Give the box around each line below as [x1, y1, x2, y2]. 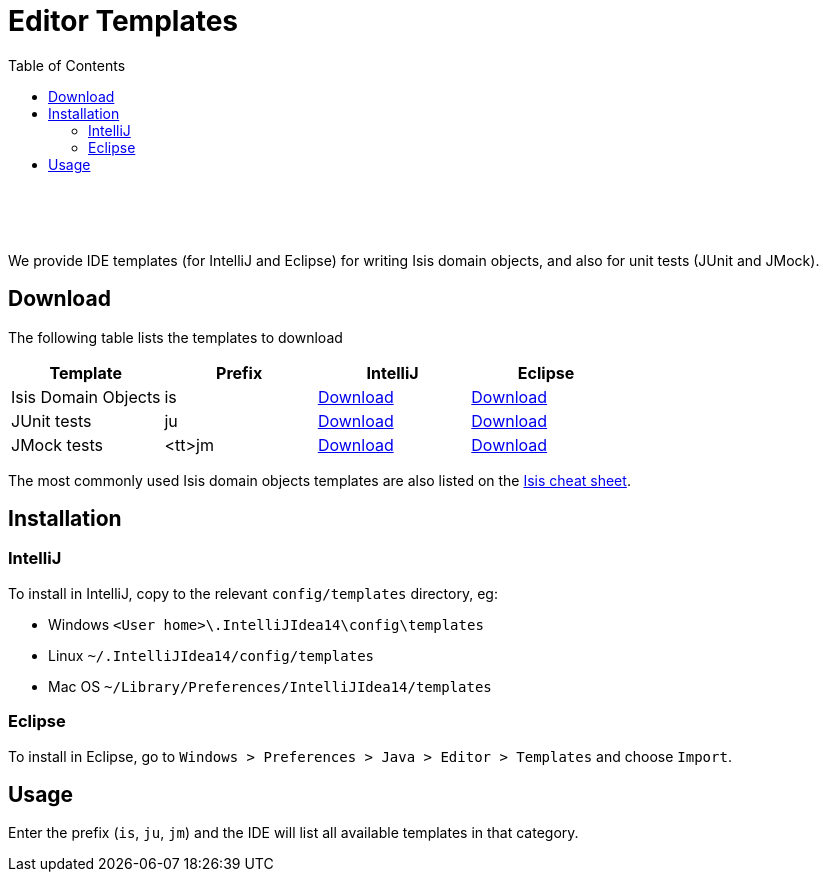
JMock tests [11, 434, 103, 455]
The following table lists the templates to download [8, 328, 343, 346]
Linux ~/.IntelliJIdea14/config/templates [48, 646, 375, 664]
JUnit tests [11, 410, 92, 431]
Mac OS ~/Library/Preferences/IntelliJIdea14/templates [48, 677, 492, 695]
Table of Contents [8, 56, 126, 74]
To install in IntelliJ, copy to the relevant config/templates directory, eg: [8, 584, 498, 602]
